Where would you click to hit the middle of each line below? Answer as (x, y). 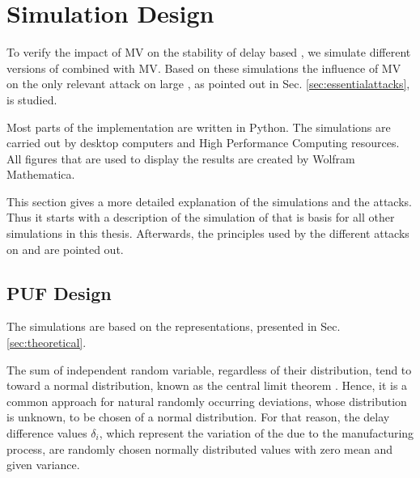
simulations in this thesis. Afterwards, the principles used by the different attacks (208, 233)
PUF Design (59, 292)
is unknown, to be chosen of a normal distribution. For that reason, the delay (198, 417)
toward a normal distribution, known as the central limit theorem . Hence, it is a (207, 385)
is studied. (32, 99)
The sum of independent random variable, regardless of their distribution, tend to (209, 369)
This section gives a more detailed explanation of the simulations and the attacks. (209, 201)
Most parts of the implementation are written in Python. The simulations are (199, 127)
